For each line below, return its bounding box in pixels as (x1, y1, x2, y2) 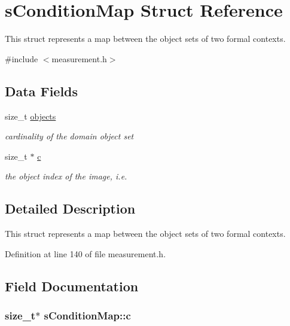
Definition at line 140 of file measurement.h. (5, 247, 166, 260)
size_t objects (5, 109, 56, 122)
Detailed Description (5, 199, 136, 218)
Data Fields (5, 81, 78, 100)
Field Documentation (5, 276, 139, 295)
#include (5, 52, 38, 65)
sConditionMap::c (44, 307, 131, 322)
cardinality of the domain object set (5, 130, 134, 142)
